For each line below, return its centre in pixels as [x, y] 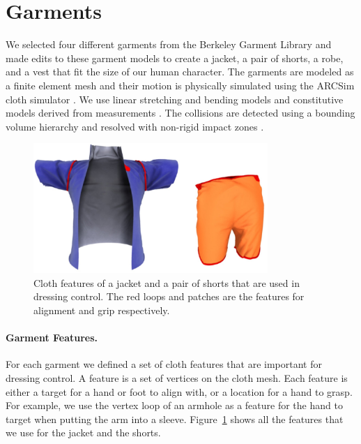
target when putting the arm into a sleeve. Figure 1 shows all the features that [175, 419]
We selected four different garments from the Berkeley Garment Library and [169, 44]
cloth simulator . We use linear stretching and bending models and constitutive [175, 99]
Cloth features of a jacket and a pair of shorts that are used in [167, 282]
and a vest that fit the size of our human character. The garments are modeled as [180, 72]
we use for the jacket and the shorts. [83, 432]
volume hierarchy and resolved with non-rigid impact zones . [135, 126]
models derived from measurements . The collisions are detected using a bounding [180, 113]
